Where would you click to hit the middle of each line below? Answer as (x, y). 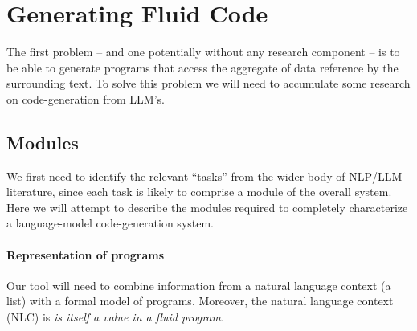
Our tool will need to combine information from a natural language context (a (199, 285)
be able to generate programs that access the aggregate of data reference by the (202, 67)
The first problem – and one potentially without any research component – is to (203, 52)
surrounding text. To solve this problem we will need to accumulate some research (208, 83)
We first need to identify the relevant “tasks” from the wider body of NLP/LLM (204, 176)
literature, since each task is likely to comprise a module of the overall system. (199, 192)
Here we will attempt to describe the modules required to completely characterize (207, 207)
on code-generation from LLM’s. (86, 98)
